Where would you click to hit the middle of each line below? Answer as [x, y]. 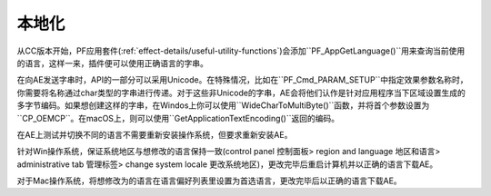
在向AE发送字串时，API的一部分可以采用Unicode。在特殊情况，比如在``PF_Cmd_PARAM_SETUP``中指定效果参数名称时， [242, 80]
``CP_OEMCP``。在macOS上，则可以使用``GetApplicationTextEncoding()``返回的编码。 [178, 118]
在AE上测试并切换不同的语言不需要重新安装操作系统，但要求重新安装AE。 [155, 134]
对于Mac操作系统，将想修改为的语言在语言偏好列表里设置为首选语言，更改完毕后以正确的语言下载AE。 [209, 181]
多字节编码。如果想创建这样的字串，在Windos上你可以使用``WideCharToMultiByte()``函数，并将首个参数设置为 [223, 105]
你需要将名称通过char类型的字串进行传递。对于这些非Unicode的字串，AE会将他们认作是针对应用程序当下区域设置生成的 [241, 93]
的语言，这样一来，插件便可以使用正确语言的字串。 [112, 63]
